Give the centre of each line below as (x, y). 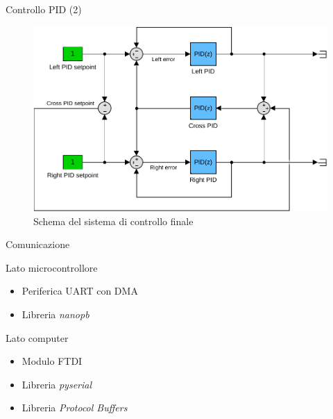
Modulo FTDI (52, 361)
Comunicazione (38, 244)
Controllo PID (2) (44, 9)
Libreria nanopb (55, 314)
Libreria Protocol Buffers (75, 408)
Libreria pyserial (57, 384)
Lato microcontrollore (52, 267)
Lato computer (37, 337)
